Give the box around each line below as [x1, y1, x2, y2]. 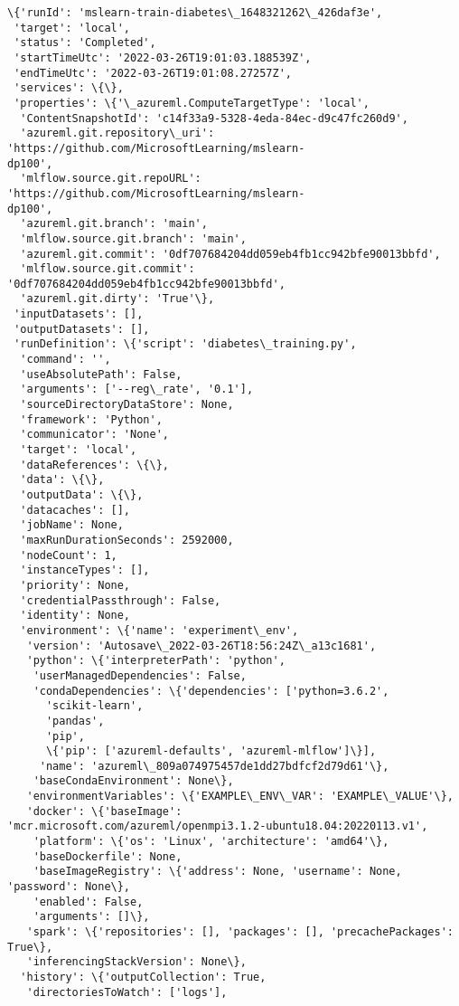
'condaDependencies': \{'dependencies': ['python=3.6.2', [33, 684, 389, 698]
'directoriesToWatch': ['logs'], [26, 985, 228, 999]
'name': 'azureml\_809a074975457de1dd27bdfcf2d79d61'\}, [39, 759, 389, 773]
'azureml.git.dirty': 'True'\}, [20, 292, 215, 306]
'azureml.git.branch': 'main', [20, 217, 208, 231]
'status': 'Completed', [14, 36, 156, 50]
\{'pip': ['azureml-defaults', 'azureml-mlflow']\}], [45, 745, 377, 758]
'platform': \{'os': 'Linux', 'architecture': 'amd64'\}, [33, 835, 389, 849]
